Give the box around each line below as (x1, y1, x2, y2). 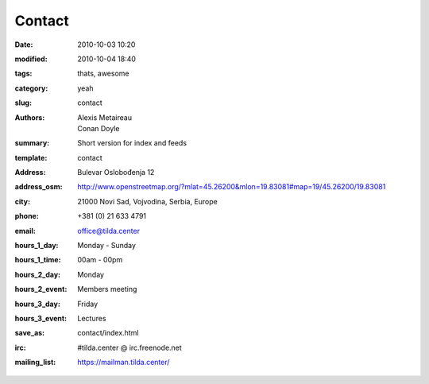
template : (14, 153, 48, 162)
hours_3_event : (14, 313, 68, 323)
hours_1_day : (14, 241, 59, 250)
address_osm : (14, 182, 63, 192)
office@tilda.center (77, 226, 141, 235)
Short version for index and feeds (77, 138, 187, 148)
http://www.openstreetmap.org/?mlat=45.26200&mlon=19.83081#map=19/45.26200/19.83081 (77, 182, 386, 192)
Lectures (77, 313, 106, 323)
